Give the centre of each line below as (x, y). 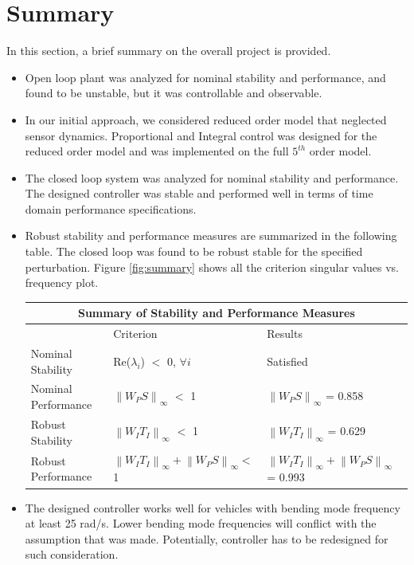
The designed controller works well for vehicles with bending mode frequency (213, 507)
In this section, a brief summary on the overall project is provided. (169, 51)
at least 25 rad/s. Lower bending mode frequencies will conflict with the (201, 523)
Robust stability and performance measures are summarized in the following (211, 235)
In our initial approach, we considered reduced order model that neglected (206, 119)
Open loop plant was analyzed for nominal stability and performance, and (205, 77)
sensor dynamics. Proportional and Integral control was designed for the (201, 135)
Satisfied (287, 361)
